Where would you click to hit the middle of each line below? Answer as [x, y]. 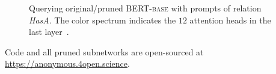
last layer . [49, 32]
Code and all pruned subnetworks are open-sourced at [104, 51]
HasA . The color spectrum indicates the [103, 20]
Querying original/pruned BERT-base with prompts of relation [145, 8]
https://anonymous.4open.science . [67, 63]
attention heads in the [230, 20]
